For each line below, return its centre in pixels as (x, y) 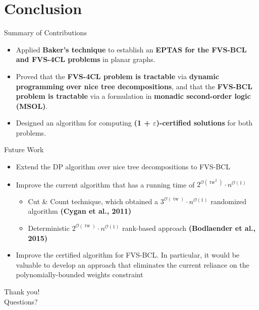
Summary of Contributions (45, 33)
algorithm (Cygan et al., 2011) (80, 211)
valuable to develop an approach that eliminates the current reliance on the (133, 264)
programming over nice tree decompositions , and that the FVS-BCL (134, 86)
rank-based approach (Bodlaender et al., (189, 228)
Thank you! (22, 291)
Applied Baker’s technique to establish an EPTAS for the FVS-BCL (131, 49)
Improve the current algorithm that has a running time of (105, 184)
